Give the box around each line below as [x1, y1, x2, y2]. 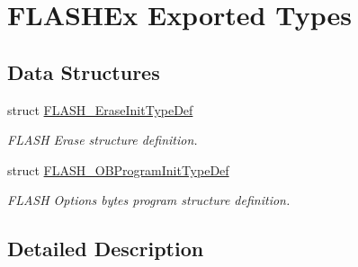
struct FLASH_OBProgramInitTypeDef [7, 160, 229, 179]
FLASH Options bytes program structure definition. [7, 191, 291, 209]
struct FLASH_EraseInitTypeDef [7, 100, 193, 119]
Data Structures [7, 58, 160, 85]
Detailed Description [7, 235, 204, 263]
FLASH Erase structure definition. [7, 130, 198, 149]
